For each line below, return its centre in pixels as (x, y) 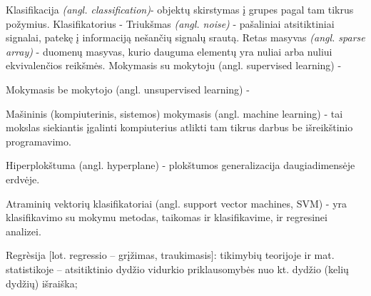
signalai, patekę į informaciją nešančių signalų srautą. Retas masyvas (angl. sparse (185, 37)
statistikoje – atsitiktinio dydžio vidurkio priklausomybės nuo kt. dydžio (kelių (177, 269)
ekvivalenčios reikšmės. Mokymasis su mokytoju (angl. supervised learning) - (174, 65)
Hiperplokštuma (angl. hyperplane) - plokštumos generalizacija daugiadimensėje (181, 165)
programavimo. (39, 141)
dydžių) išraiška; (42, 283)
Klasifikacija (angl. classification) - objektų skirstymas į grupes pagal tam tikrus (180, 9)
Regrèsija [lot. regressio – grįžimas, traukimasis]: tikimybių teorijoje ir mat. (170, 255)
